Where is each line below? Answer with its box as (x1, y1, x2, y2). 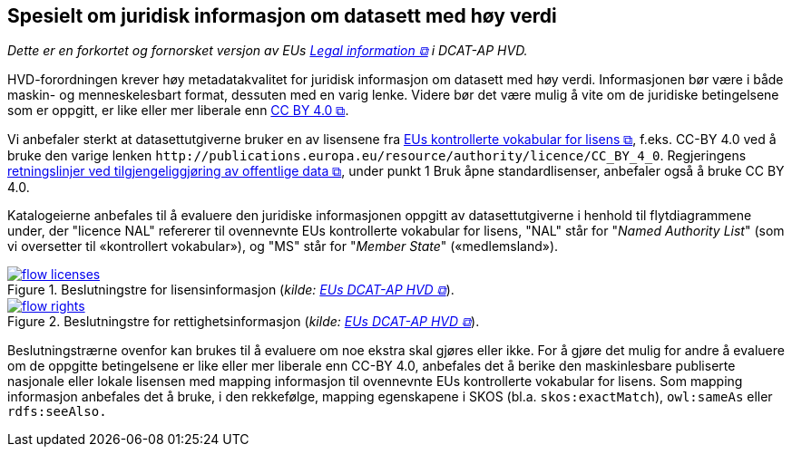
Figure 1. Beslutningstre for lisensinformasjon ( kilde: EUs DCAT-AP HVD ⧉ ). (7, 282, 455, 298)
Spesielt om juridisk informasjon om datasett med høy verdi (7, 5, 557, 27)
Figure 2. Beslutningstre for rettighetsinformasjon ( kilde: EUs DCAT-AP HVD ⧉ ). (7, 314, 480, 330)
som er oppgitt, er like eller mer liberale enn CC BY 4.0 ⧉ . (7, 102, 349, 119)
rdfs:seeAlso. (7, 404, 107, 420)
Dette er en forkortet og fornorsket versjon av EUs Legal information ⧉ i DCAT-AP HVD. (7, 43, 528, 59)
